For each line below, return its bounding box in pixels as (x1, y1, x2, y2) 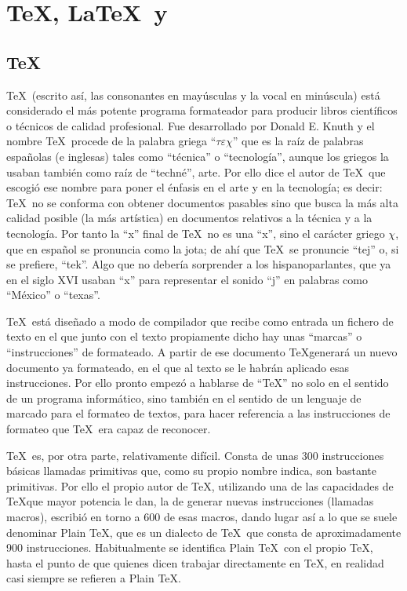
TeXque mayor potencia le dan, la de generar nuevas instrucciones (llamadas (6, 493, 374, 509)
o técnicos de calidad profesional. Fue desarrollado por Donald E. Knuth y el (6, 117, 375, 133)
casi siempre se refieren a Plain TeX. (6, 570, 181, 586)
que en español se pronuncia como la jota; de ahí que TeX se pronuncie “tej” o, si (6, 240, 399, 257)
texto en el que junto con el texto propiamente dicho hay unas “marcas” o (6, 328, 362, 345)
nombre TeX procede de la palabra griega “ (6, 133, 216, 149)
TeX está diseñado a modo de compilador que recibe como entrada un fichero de (6, 312, 394, 329)
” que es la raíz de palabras (232, 133, 364, 149)
